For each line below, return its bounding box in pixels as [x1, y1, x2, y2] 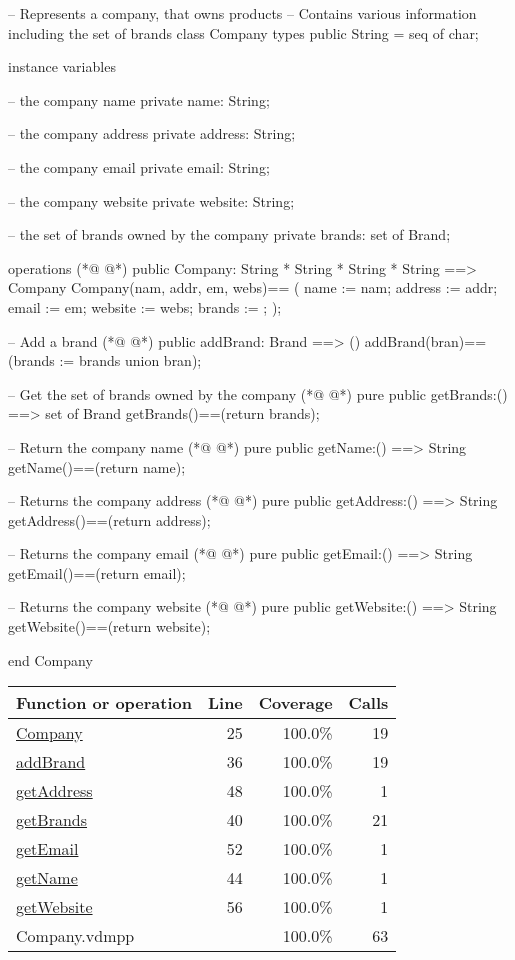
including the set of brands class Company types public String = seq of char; [8, 22, 479, 43]
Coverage [258, 691, 333, 715]
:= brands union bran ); [59, 350, 202, 371]
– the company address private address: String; [8, 123, 296, 144]
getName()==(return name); [8, 456, 186, 477]
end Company [8, 649, 93, 670]
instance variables [8, 56, 116, 77]
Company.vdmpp [16, 924, 135, 948]
